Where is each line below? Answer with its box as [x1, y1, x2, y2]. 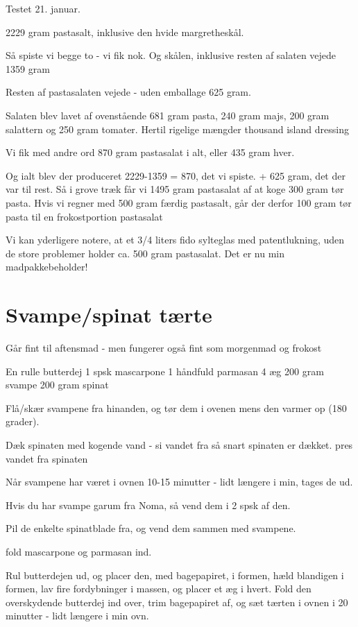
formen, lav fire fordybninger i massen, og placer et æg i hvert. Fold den [6, 581, 312, 596]
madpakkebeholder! [6, 259, 88, 274]
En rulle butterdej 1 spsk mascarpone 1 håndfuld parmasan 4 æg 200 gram [6, 363, 324, 378]
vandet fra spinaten [6, 451, 88, 465]
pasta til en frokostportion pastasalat [6, 209, 163, 223]
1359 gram [6, 61, 50, 76]
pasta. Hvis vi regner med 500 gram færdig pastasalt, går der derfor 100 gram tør [6, 195, 352, 209]
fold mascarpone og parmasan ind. [6, 544, 152, 558]
